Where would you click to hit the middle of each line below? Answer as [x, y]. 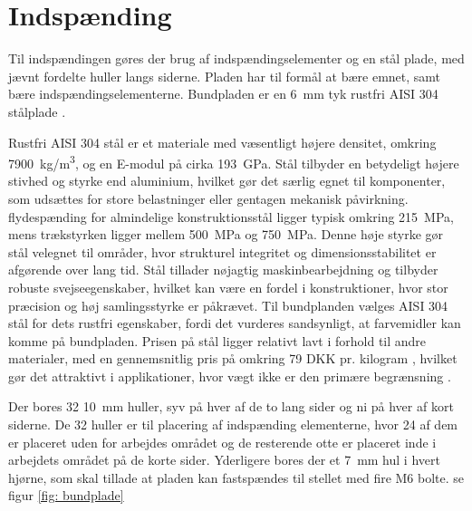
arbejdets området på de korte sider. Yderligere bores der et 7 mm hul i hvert [224, 460]
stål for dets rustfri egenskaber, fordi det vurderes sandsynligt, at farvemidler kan [235, 323]
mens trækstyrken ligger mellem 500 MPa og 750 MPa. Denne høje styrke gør [226, 234]
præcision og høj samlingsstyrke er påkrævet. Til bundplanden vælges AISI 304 [228, 305]
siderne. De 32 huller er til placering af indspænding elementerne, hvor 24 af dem [233, 424]
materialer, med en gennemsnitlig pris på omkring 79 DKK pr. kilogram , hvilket [233, 358]
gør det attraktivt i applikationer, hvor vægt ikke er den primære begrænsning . [230, 376]
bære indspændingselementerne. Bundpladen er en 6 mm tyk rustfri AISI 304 [223, 94]
